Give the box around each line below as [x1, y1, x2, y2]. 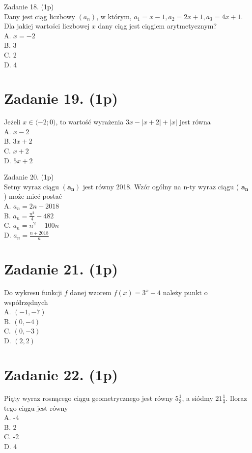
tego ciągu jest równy [4, 402, 68, 413]
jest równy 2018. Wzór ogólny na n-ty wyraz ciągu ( [83, 181, 239, 191]
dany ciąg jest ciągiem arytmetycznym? [98, 21, 217, 31]
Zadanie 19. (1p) [4, 88, 118, 108]
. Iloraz [225, 393, 247, 403]
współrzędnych [4, 297, 48, 307]
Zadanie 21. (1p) [4, 259, 118, 279]
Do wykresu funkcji [4, 287, 62, 297]
